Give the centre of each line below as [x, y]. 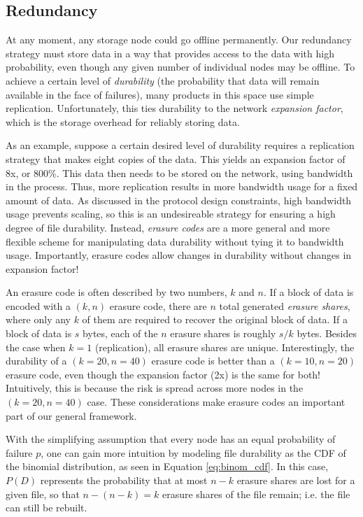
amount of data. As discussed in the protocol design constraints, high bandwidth [179, 200]
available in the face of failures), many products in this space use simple [160, 94]
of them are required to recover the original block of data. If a [215, 319]
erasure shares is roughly [223, 333]
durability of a [36, 361]
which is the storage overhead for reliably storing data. [123, 121]
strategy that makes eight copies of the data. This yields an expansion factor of [176, 158]
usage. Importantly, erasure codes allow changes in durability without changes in [179, 255]
